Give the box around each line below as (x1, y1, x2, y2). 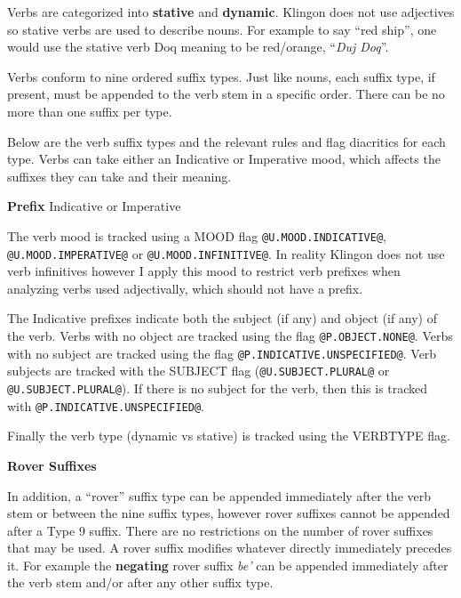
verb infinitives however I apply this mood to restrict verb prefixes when (7, 262, 401, 280)
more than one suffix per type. (7, 101, 172, 120)
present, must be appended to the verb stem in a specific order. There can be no (7, 85, 445, 103)
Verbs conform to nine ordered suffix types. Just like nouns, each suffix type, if (7, 67, 435, 85)
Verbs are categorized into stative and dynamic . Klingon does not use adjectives (7, 3, 455, 20)
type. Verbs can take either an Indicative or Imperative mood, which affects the (7, 149, 441, 168)
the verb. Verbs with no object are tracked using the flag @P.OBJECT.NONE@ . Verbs (7, 327, 453, 345)
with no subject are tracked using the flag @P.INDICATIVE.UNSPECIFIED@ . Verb (7, 343, 437, 362)
